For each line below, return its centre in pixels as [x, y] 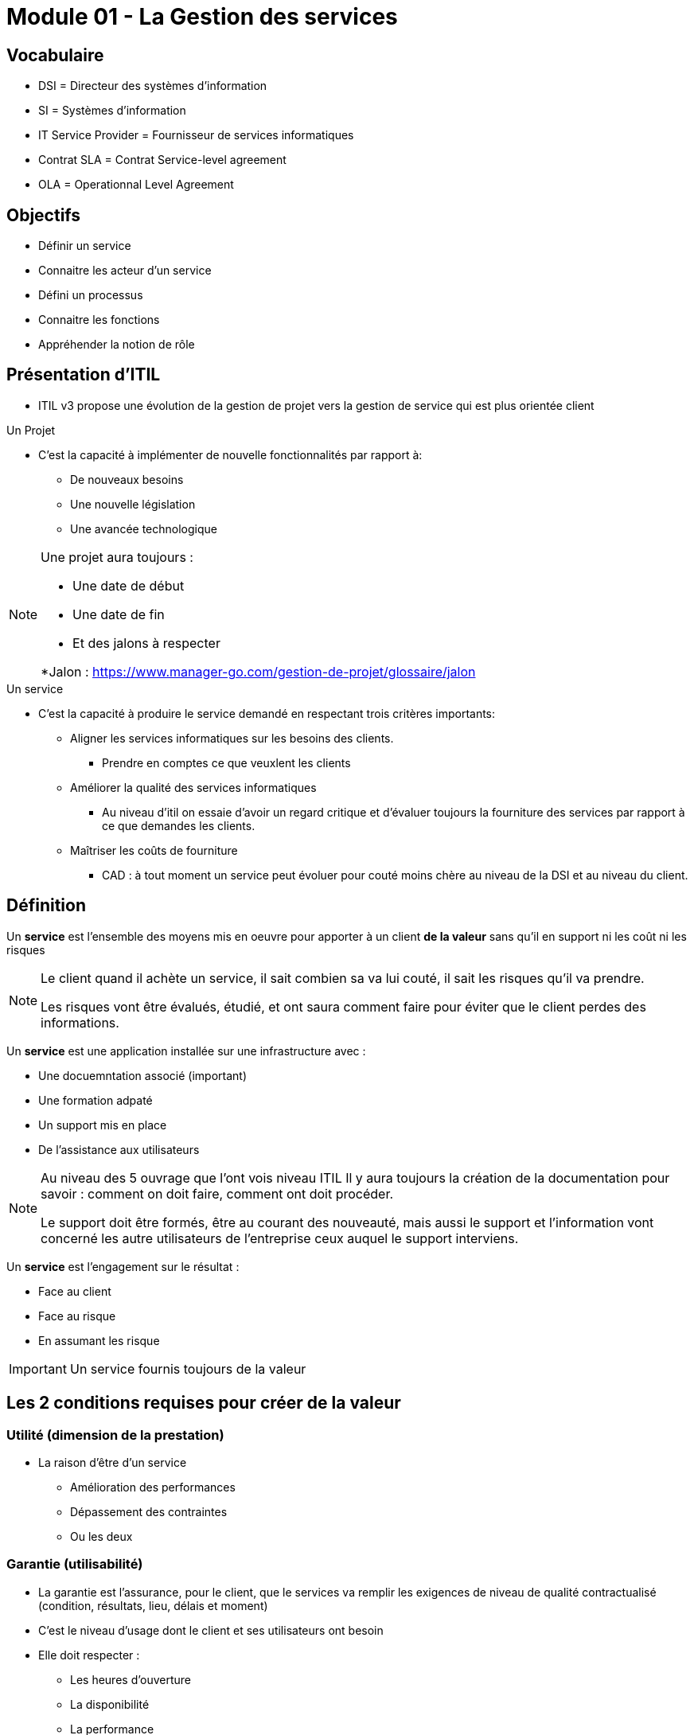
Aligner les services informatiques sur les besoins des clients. [232, 738]
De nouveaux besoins [127, 479]
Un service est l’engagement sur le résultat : [123, 1266]
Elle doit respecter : [89, 1655]
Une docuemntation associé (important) [143, 1075]
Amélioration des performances [153, 1487]
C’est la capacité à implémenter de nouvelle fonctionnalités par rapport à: [230, 454]
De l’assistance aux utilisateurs [119, 1149]
